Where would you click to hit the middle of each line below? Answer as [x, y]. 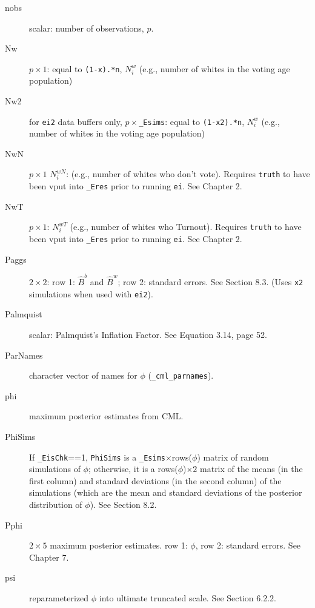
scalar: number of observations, [87, 28]
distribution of [56, 504]
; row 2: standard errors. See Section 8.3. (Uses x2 [211, 282]
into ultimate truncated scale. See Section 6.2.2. [187, 597]
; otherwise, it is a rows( [133, 469]
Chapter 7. [49, 557]
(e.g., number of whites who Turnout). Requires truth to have [186, 227]
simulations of [55, 469]
